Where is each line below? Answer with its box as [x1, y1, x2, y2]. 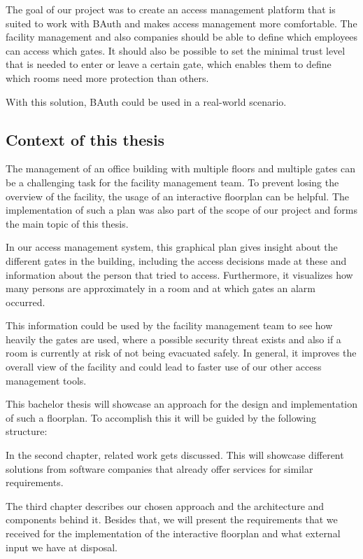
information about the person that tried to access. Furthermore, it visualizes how [6, 267, 353, 282]
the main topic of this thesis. [6, 216, 129, 230]
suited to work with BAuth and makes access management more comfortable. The [6, 15, 357, 30]
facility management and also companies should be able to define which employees [6, 29, 358, 44]
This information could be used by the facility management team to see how [6, 318, 333, 333]
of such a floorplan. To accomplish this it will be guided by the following [6, 410, 317, 425]
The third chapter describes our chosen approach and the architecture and [6, 498, 325, 513]
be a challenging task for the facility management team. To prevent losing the [6, 174, 339, 189]
